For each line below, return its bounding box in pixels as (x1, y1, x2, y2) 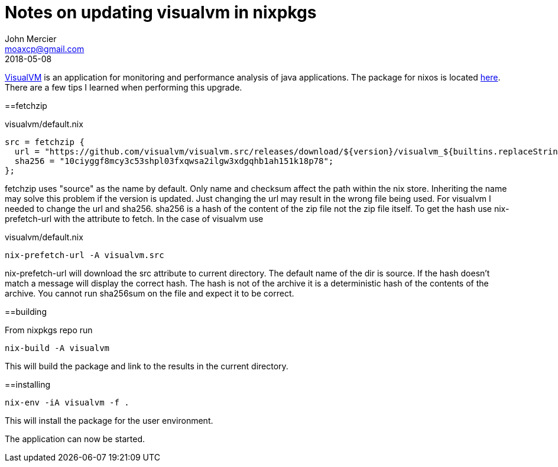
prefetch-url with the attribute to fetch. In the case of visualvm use (5, 213, 264, 224)
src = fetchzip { (5, 137, 85, 147)
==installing (5, 379, 51, 389)
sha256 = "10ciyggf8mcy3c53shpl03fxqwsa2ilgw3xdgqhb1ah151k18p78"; (14, 156, 334, 166)
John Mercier (5, 33, 57, 44)
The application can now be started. (5, 433, 145, 444)
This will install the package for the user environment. (5, 415, 213, 426)
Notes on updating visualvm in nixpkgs (5, 2, 317, 22)
